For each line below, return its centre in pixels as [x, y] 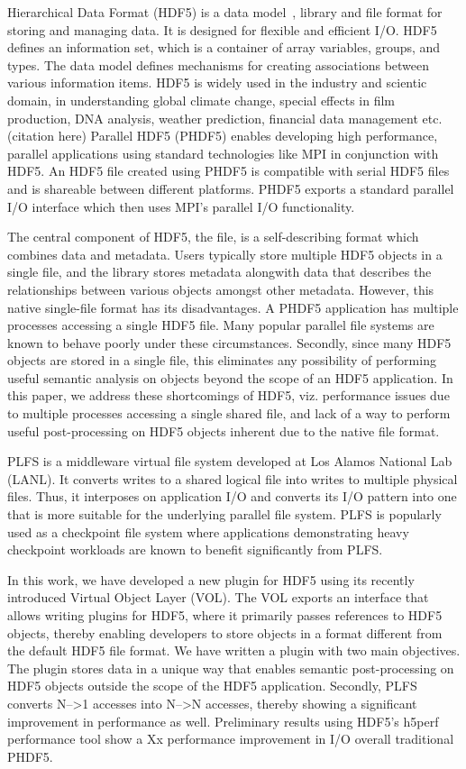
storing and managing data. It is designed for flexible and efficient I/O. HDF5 [222, 29]
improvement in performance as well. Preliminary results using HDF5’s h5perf [223, 721]
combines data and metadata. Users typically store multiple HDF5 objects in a [225, 254]
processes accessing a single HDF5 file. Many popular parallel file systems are [221, 325]
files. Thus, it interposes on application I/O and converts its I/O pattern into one [232, 496]
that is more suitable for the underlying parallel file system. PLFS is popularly [224, 514]
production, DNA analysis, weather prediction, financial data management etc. [225, 118]
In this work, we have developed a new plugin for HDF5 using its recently [211, 579]
